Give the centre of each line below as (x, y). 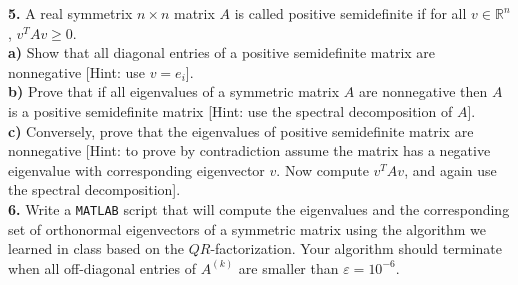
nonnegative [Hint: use (76, 71)
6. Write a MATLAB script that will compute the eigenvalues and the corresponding (259, 208)
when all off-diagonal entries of (102, 267)
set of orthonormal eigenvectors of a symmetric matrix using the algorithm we (247, 228)
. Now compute (322, 169)
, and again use (450, 169)
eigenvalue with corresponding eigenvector (136, 169)
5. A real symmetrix (70, 13)
